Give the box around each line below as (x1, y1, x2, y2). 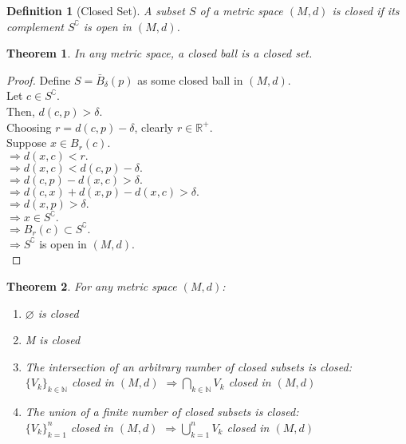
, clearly (134, 118, 174, 135)
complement (6, 18, 64, 34)
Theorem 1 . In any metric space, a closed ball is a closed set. (6, 45, 313, 61)
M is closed (25, 331, 81, 348)
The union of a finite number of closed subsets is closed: (25, 403, 299, 420)
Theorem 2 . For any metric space (6, 277, 177, 294)
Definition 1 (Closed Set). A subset (6, 2, 185, 18)
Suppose (6, 134, 47, 151)
